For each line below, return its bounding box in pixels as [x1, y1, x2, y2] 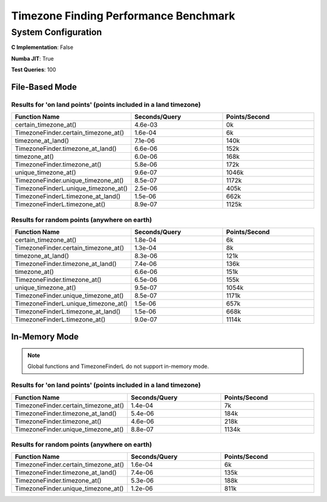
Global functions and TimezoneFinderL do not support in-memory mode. [27, 363, 209, 370]
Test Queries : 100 [11, 66, 56, 73]
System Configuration [11, 27, 102, 38]
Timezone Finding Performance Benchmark [11, 9, 236, 22]
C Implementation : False [11, 44, 74, 51]
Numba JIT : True [11, 55, 54, 62]
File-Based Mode [11, 82, 77, 92]
